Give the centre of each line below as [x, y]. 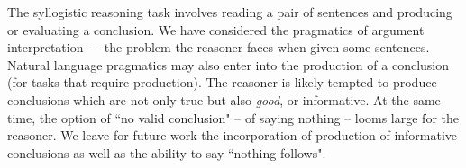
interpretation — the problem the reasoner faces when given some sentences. [219, 47]
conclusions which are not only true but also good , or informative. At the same [224, 99]
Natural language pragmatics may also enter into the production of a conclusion [228, 64]
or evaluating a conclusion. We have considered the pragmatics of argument [216, 29]
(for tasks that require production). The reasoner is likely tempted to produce [222, 82]
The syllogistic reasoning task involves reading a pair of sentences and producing [230, 12]
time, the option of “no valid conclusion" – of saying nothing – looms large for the [233, 117]
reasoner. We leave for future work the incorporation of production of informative [233, 135]
